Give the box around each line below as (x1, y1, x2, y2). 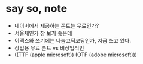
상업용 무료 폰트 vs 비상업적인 (14, 44, 84, 52)
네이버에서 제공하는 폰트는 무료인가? (14, 22, 99, 29)
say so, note (5, 2, 68, 15)
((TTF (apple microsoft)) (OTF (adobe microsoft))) (14, 51, 137, 58)
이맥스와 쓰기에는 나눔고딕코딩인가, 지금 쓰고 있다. (14, 37, 131, 44)
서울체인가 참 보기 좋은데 (14, 29, 72, 37)
